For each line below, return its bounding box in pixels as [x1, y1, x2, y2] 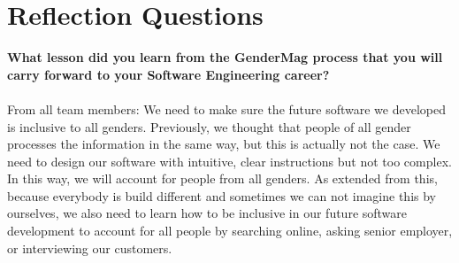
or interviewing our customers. [7, 238, 172, 257]
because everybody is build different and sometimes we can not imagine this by [7, 186, 436, 205]
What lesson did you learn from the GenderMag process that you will [7, 48, 443, 66]
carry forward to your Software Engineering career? [7, 65, 330, 83]
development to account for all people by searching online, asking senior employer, [7, 221, 453, 240]
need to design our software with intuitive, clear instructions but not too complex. [7, 151, 452, 170]
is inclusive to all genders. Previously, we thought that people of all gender [7, 117, 411, 135]
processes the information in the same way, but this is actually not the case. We [7, 135, 440, 153]
